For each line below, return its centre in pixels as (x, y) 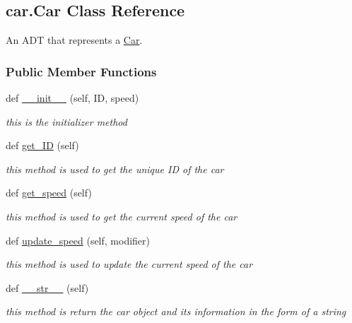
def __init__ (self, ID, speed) (72, 98)
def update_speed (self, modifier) (78, 240)
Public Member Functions (81, 71)
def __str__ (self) (47, 287)
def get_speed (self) (49, 193)
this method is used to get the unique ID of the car (115, 169)
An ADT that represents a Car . (74, 40)
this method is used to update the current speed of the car (129, 264)
